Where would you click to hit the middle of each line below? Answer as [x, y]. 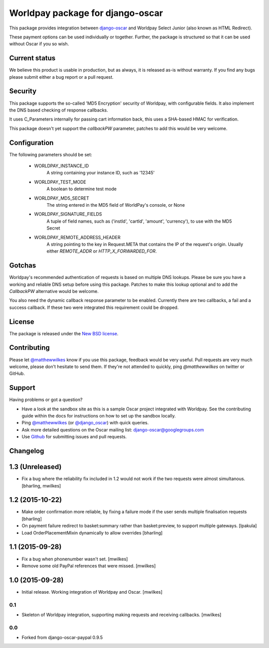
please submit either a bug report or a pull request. [62, 77]
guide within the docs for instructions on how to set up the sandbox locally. [99, 416]
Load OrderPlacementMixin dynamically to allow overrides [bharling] [92, 532]
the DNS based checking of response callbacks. [59, 110]
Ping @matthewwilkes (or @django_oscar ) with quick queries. [85, 423]
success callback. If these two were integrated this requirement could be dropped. [94, 307]
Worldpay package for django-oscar [86, 13]
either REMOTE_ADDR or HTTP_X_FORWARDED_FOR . [102, 251]
